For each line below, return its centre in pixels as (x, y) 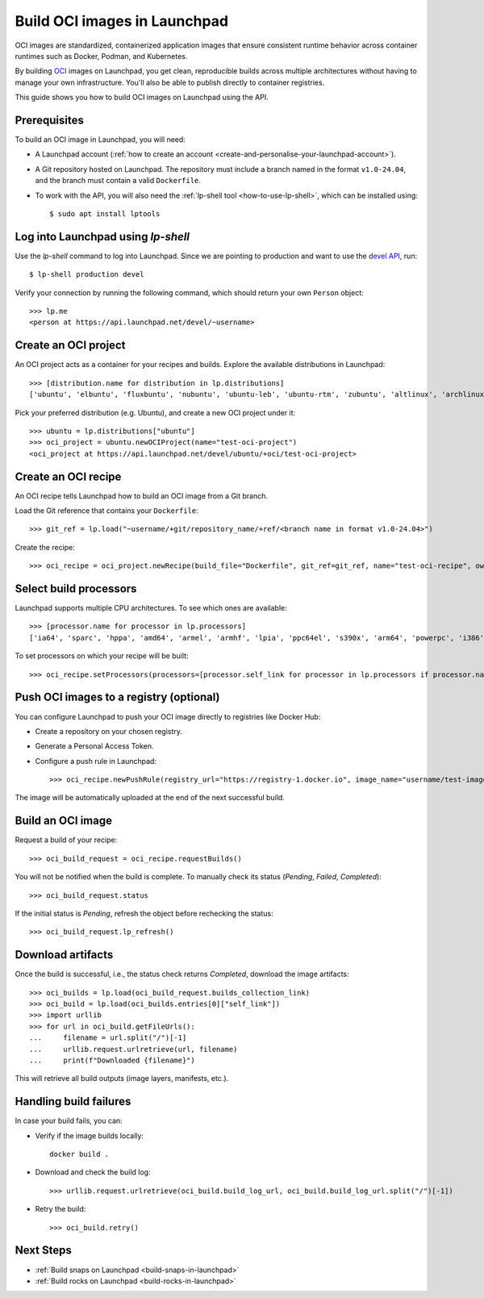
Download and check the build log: (93, 1172)
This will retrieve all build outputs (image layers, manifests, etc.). (122, 1079)
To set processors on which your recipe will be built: (102, 656)
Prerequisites (49, 120)
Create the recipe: (45, 547)
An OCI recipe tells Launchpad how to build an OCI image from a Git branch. (142, 495)
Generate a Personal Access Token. (94, 746)
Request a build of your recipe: (66, 840)
